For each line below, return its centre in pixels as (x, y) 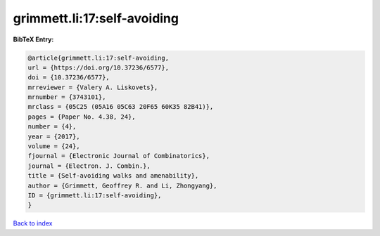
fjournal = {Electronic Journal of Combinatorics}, (119, 156)
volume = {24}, (54, 146)
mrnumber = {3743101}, (67, 97)
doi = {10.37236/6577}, (69, 78)
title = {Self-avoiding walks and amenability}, (113, 176)
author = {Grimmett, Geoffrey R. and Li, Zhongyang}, (122, 185)
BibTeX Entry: (33, 39)
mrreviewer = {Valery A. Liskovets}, (93, 87)
